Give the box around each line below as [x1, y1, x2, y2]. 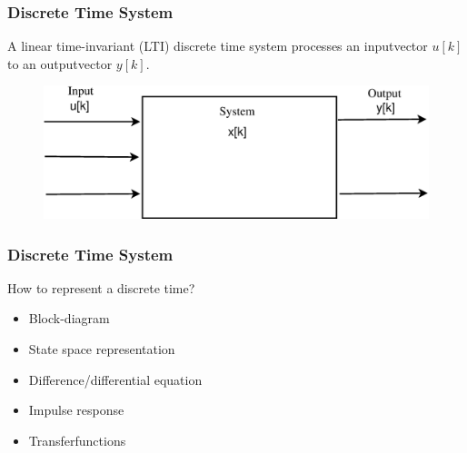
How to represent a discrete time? [7, 278, 195, 297]
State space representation [28, 339, 175, 358]
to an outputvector [7, 54, 113, 73]
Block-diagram [28, 309, 110, 328]
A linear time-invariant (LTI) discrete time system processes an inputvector [7, 36, 428, 55]
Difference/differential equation [28, 369, 203, 389]
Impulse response [28, 400, 124, 419]
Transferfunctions [28, 430, 126, 449]
